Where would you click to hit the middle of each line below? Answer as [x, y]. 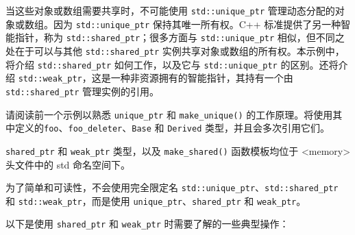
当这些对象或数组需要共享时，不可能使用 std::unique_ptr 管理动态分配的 [170, 10]
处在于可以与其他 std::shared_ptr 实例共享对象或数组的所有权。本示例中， [175, 50]
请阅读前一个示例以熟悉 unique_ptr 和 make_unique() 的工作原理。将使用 [169, 114]
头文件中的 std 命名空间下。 [68, 164]
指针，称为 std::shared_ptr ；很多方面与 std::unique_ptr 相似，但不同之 [180, 37]
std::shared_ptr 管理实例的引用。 [83, 91]
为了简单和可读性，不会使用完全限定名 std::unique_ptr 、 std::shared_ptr [172, 187]
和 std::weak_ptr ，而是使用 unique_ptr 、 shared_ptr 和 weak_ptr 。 [156, 200]
